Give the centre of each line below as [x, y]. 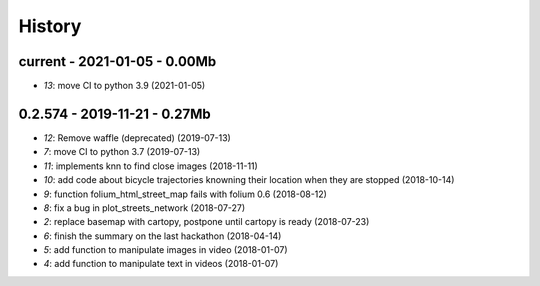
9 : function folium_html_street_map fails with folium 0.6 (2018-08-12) [185, 194]
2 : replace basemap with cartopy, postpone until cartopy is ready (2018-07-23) [206, 222]
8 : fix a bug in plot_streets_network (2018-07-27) [144, 207]
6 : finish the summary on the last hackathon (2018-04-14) [162, 236]
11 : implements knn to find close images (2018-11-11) [151, 166]
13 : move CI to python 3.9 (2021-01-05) [124, 86]
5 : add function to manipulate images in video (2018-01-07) [166, 250]
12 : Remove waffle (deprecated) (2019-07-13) [137, 137]
